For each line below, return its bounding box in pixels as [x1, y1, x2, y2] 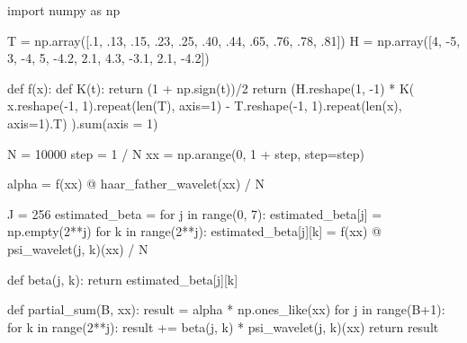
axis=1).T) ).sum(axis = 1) [7, 113, 158, 132]
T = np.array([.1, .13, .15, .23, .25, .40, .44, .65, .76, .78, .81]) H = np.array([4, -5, [7, 31, 461, 49]
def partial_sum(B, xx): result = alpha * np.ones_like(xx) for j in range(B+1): [7, 300, 445, 319]
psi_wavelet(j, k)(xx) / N [7, 239, 148, 258]
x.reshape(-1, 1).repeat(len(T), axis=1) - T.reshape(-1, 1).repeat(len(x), [7, 96, 402, 115]
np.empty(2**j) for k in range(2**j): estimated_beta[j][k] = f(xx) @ [7, 222, 382, 241]
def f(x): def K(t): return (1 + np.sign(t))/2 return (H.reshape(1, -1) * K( [7, 78, 415, 97]
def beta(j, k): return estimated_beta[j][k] [7, 269, 238, 288]
